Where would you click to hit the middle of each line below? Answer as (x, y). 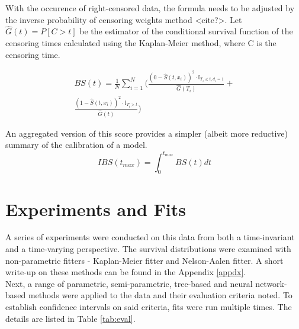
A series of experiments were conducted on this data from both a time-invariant (150, 237)
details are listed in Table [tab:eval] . (70, 318)
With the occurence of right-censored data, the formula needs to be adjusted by (150, 8)
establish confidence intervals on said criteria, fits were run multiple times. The (149, 307)
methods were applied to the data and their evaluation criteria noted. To (160, 295)
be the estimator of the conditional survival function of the (186, 31)
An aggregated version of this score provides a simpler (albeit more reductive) (147, 133)
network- (271, 283)
